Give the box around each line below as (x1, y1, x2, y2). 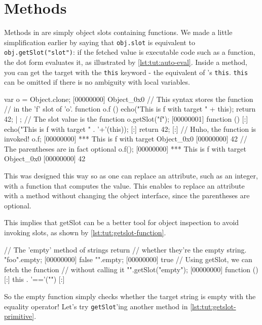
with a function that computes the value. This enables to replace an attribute (4, 180, 245, 191)
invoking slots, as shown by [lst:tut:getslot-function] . (4, 227, 166, 237)
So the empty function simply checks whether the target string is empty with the (4, 291, 256, 301)
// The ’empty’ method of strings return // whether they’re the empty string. (4, 244, 247, 255)
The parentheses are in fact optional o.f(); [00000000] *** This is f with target (4, 143, 246, 154)
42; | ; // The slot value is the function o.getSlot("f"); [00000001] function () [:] (4, 114, 248, 124)
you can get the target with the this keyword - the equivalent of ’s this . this (4, 66, 248, 77)
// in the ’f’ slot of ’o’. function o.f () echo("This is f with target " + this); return (4, 103, 256, 114)
